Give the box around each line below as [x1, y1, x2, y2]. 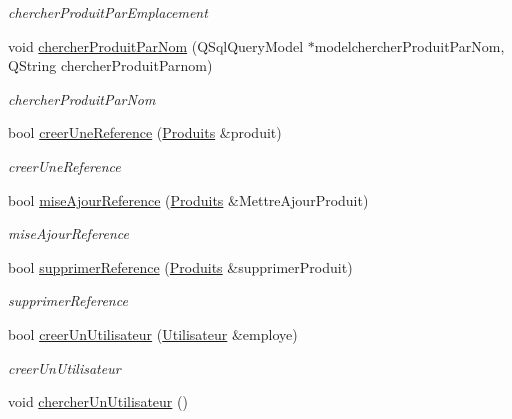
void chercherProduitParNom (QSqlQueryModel [8, 35, 304, 56]
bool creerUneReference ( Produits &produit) [8, 122, 282, 143]
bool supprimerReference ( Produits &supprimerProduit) [8, 256, 353, 277]
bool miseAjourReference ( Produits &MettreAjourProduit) [8, 189, 369, 210]
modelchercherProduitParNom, [314, 35, 505, 56]
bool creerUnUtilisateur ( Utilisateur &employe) [8, 323, 298, 344]
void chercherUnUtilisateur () [8, 391, 188, 412]
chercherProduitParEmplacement [8, 2, 208, 22]
